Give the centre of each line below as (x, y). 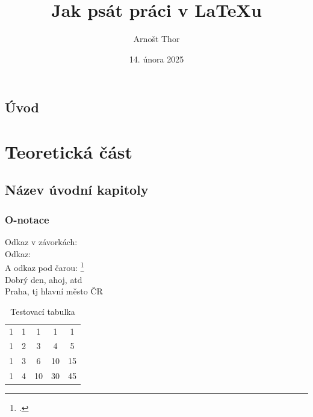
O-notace (27, 219)
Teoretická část (69, 151)
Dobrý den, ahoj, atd (44, 279)
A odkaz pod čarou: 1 (45, 266)
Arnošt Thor (156, 39)
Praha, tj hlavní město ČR (54, 291)
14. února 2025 (156, 59)
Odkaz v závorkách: (41, 242)
